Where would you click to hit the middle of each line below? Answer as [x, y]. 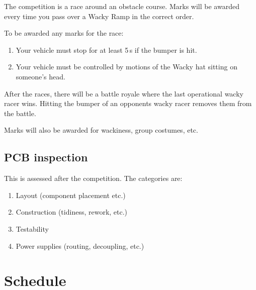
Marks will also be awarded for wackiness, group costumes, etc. [101, 130]
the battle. [20, 113]
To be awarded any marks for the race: [64, 33]
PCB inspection [46, 157]
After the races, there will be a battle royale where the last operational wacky [124, 93]
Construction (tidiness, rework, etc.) [72, 212]
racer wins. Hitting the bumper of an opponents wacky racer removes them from [128, 103]
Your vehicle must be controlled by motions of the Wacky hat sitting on [126, 67]
